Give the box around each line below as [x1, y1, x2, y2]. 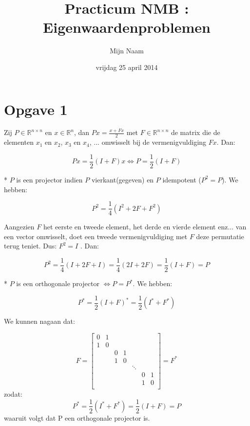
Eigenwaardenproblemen [43, 17, 211, 37]
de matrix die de [171, 127, 220, 137]
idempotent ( [162, 174, 201, 184]
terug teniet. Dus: [4, 241, 57, 251]
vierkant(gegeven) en [91, 174, 154, 184]
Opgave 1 [4, 99, 68, 119]
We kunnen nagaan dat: [4, 316, 75, 326]
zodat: [4, 388, 22, 399]
